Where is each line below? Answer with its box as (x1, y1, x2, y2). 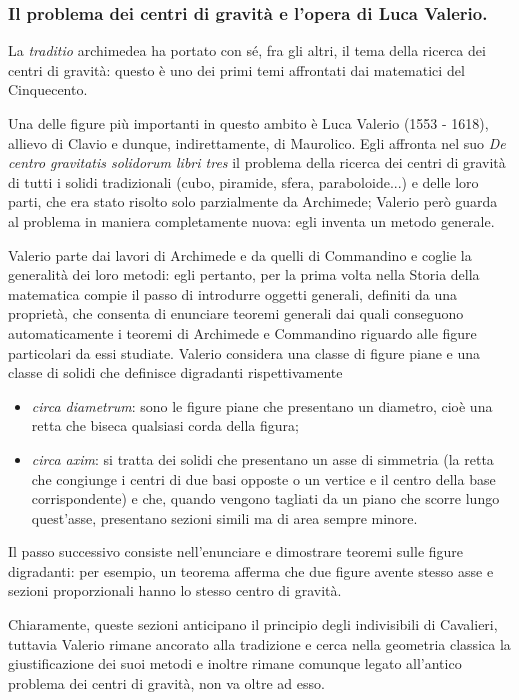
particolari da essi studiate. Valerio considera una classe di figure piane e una (8, 342, 480, 363)
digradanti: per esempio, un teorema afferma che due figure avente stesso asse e (8, 560, 494, 581)
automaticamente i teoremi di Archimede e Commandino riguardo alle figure (8, 322, 477, 343)
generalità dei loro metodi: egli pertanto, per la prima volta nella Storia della (8, 264, 480, 285)
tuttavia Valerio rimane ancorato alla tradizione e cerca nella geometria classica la (8, 633, 511, 654)
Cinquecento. (8, 79, 88, 100)
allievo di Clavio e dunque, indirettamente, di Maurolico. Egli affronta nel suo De (8, 132, 506, 153)
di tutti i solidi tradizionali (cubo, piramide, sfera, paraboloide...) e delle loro (8, 171, 479, 192)
